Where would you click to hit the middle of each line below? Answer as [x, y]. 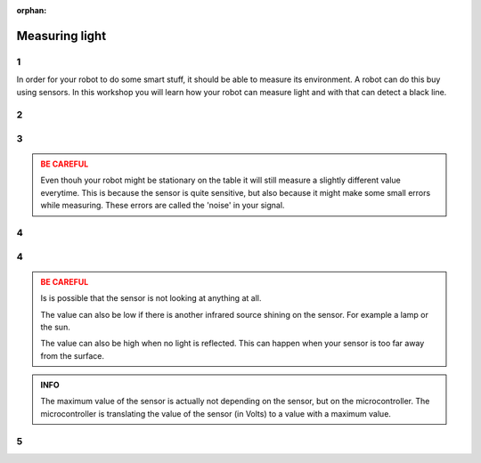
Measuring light [61, 36]
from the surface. [72, 355]
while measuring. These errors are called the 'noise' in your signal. [163, 206]
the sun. [55, 327]
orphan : [32, 10]
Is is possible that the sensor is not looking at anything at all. [151, 298]
